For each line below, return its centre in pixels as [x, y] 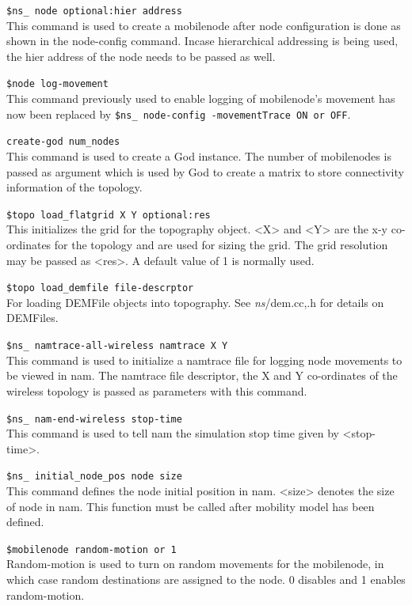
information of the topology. [74, 187]
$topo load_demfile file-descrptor [100, 288]
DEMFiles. [32, 318]
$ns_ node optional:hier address [94, 11]
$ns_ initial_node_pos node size [94, 477]
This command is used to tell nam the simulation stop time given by [173, 433]
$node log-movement [57, 84]
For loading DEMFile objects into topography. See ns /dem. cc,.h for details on [195, 302]
